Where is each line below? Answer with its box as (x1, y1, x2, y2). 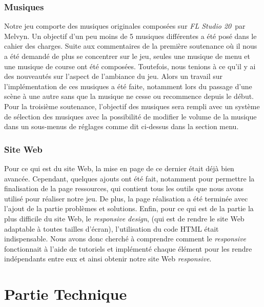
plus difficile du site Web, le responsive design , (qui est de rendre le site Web (4, 213, 245, 223)
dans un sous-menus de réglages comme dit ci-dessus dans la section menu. (4, 121, 239, 132)
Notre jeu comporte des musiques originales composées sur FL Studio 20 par (4, 21, 246, 31)
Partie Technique (4, 283, 127, 304)
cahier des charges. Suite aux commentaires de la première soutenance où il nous (4, 40, 257, 51)
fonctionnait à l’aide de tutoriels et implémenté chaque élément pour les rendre (4, 243, 252, 254)
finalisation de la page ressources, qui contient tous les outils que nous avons (4, 183, 244, 194)
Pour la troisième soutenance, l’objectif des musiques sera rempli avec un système (4, 100, 260, 111)
